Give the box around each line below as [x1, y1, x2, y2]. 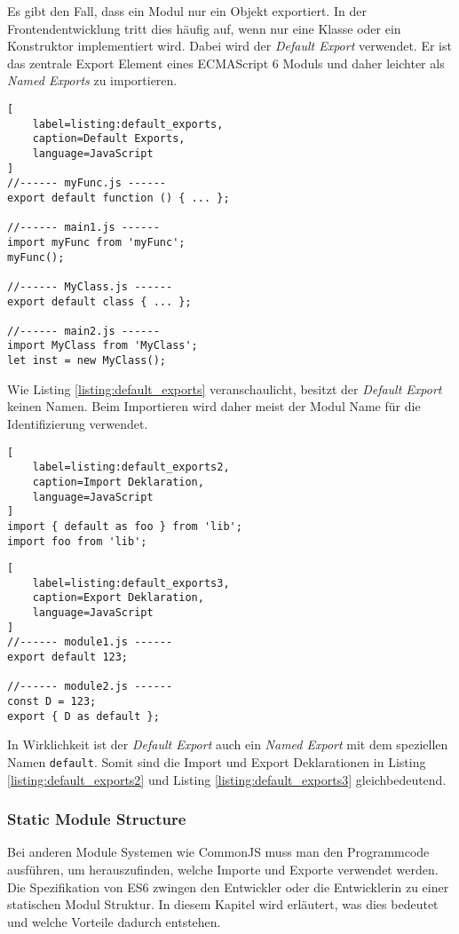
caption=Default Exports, [32, 132, 186, 146]
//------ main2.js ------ [7, 324, 160, 337]
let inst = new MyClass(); [7, 354, 166, 368]
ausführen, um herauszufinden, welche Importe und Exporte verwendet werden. [7, 860, 439, 879]
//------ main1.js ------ [7, 221, 160, 234]
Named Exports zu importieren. [7, 71, 178, 90]
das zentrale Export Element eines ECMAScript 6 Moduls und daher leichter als [7, 53, 445, 72]
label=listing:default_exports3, [32, 576, 230, 590]
